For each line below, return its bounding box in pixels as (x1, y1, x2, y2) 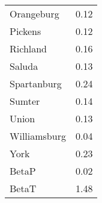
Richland (10, 42, 47, 55)
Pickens (10, 24, 41, 38)
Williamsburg (10, 129, 66, 143)
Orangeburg (10, 7, 59, 20)
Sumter (10, 94, 40, 108)
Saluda (10, 59, 38, 73)
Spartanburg (10, 77, 62, 90)
